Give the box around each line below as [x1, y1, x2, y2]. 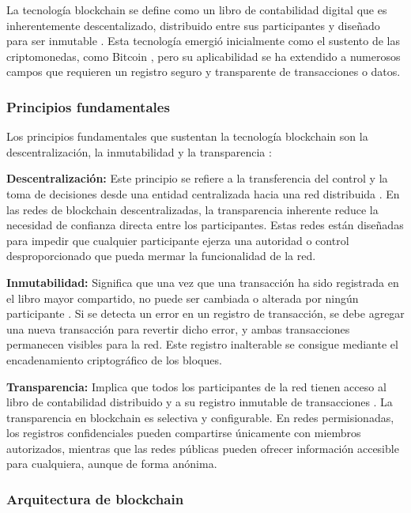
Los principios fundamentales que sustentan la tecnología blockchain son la [6, 128, 368, 145]
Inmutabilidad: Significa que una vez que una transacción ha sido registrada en [6, 273, 399, 290]
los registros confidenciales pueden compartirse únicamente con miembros [6, 424, 361, 441]
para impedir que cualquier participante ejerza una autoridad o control [6, 232, 349, 248]
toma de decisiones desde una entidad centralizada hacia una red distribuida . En [6, 185, 400, 202]
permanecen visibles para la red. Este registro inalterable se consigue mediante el [6, 336, 398, 353]
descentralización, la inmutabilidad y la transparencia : [6, 143, 272, 160]
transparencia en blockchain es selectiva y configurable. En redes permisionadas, [6, 409, 394, 425]
